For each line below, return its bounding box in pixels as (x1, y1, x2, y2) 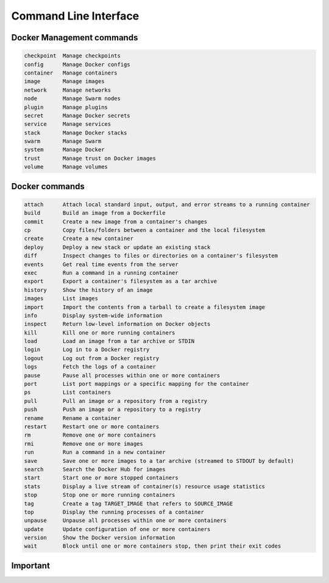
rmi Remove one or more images (24, 440, 143, 447)
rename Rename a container (24, 415, 121, 421)
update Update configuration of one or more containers (24, 526, 211, 532)
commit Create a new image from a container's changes (24, 218, 208, 225)
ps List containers (24, 389, 111, 396)
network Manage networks (24, 86, 111, 93)
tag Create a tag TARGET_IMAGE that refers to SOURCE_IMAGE (24, 500, 233, 507)
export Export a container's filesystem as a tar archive (24, 278, 218, 285)
